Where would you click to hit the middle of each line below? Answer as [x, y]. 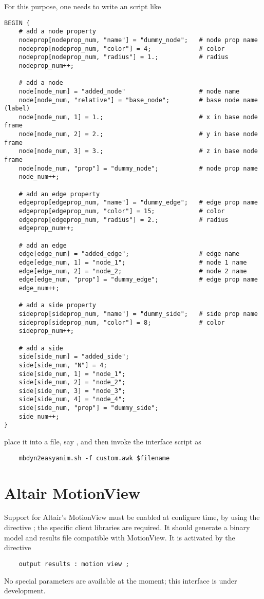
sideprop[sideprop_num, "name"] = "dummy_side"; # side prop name [138, 314]
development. [25, 591]
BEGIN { [17, 23]
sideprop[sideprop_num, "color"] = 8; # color [122, 322]
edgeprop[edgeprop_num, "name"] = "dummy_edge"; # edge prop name [138, 203]
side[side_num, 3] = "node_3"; [72, 391]
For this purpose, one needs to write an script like [83, 6]
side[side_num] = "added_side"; [74, 357]
